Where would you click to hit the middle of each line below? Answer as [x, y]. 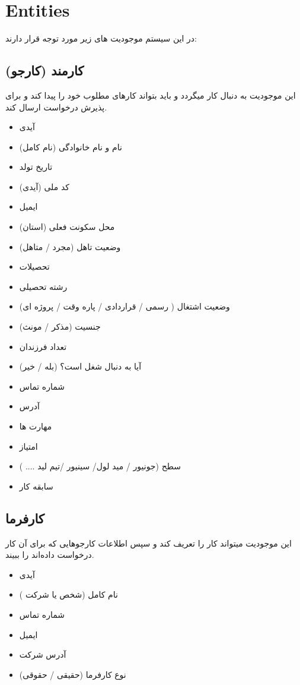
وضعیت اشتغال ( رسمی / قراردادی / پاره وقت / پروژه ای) [125, 306]
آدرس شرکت [43, 654]
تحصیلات [34, 266]
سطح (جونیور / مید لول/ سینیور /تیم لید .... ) [100, 466]
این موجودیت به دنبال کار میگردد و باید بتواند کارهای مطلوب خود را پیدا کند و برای [151, 95]
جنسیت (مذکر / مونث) [60, 326]
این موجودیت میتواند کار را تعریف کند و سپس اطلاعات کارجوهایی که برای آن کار [149, 543]
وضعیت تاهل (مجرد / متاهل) [70, 246]
